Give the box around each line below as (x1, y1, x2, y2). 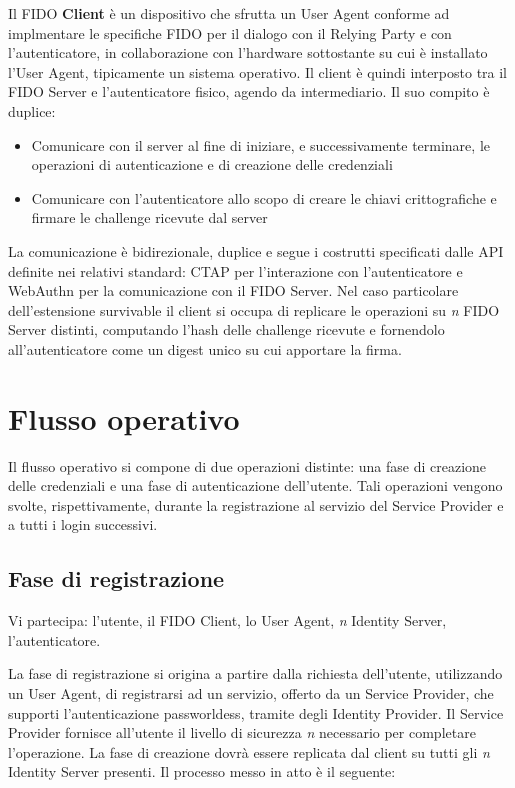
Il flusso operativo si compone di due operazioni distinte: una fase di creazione (8, 455, 487, 476)
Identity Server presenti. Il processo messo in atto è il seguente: (8, 761, 396, 782)
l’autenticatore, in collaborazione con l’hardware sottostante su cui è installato (8, 42, 488, 63)
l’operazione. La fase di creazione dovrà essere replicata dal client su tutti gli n (8, 741, 490, 762)
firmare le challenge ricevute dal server (31, 207, 268, 228)
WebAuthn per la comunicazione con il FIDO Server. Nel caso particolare (8, 280, 459, 301)
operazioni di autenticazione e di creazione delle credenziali (31, 154, 393, 175)
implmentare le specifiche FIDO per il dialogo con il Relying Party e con (8, 22, 452, 43)
